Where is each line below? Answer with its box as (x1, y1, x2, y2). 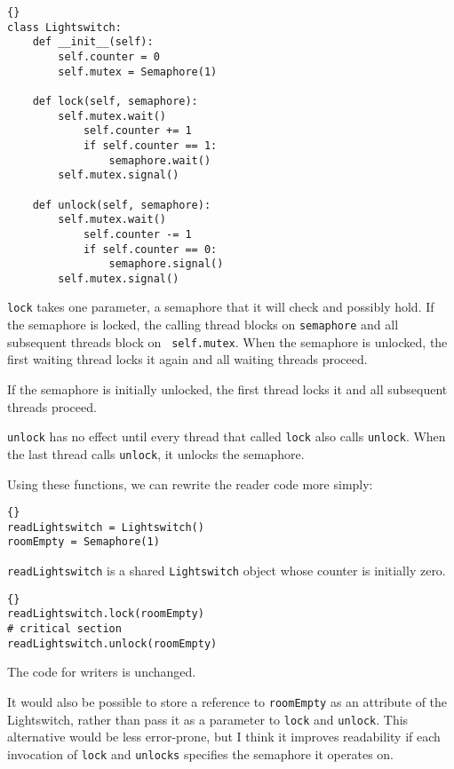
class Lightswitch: (7, 20, 122, 34)
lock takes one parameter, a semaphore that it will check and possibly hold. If (7, 297, 434, 316)
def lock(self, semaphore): (32, 94, 198, 107)
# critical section (7, 622, 122, 636)
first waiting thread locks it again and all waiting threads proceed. (7, 350, 368, 369)
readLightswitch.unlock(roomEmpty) (7, 637, 218, 650)
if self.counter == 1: (83, 139, 218, 152)
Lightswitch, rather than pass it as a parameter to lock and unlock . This (7, 710, 409, 728)
